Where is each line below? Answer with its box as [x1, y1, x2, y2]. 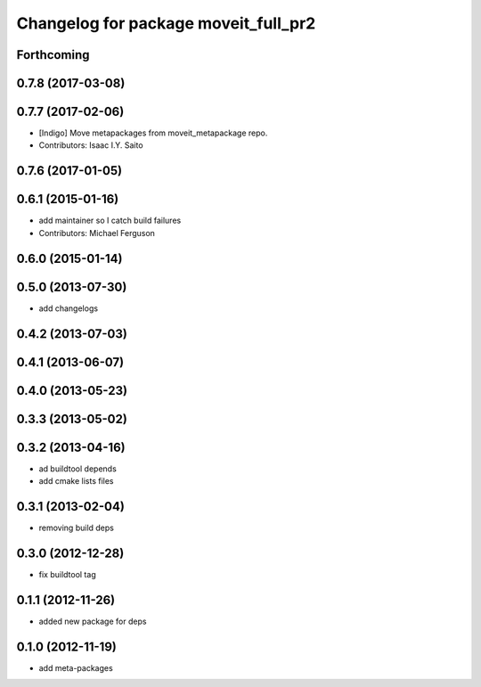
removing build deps [38, 522, 115, 533]
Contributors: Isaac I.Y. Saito [38, 140, 143, 151]
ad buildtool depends [38, 463, 118, 474]
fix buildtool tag [38, 568, 97, 579]
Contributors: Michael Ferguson [38, 227, 156, 238]
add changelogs [38, 303, 98, 314]
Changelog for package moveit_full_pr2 [16, 13, 316, 33]
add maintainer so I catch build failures [38, 215, 182, 226]
